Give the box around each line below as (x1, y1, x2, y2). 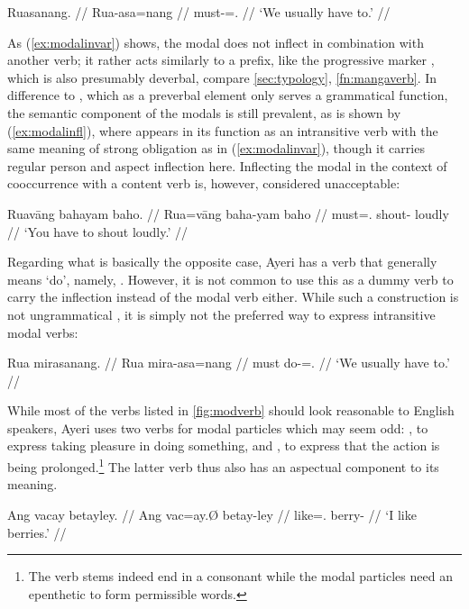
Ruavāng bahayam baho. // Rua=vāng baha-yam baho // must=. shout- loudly (7, 204, 449, 223)
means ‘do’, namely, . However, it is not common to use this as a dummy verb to (7, 269, 454, 288)
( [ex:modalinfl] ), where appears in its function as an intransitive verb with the (7, 121, 438, 140)
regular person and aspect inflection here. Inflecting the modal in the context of (7, 156, 447, 175)
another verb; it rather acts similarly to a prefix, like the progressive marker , (7, 50, 435, 69)
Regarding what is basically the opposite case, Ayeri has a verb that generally (7, 252, 437, 271)
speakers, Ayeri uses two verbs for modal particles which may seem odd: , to (7, 418, 428, 437)
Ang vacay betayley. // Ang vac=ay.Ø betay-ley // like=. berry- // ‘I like (7, 504, 417, 523)
